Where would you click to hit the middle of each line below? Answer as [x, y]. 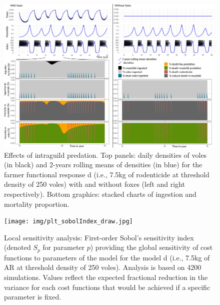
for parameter [64, 247]
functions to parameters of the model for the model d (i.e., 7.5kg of [107, 257]
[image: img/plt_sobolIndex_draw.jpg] [68, 222]
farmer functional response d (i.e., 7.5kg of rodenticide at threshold [107, 174]
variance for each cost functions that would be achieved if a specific [107, 287]
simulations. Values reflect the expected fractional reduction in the [106, 277]
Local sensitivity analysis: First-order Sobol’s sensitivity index [99, 237]
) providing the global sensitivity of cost [151, 247]
